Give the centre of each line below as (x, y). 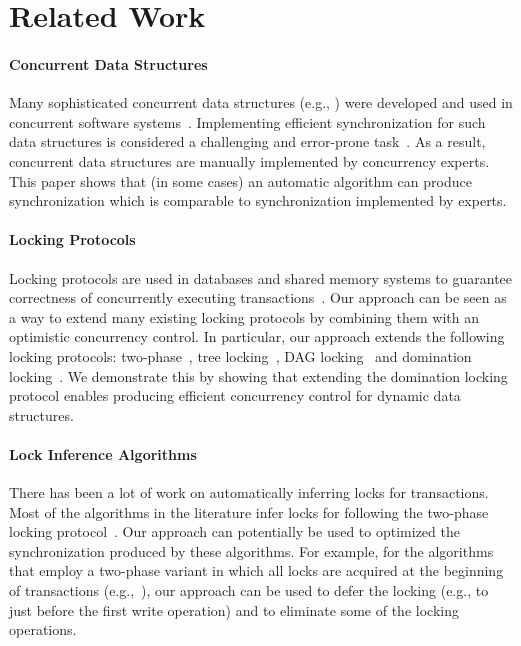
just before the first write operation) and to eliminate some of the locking (234, 609)
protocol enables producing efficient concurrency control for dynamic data (235, 395)
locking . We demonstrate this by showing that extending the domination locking (258, 375)
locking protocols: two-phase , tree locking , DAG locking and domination (240, 355)
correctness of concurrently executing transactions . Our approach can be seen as (258, 297)
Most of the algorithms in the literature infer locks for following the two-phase (249, 511)
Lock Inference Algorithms (103, 453)
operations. (43, 629)
